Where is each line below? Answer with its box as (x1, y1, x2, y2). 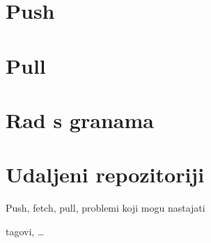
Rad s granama (6, 105, 154, 134)
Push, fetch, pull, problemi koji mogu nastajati (6, 201, 205, 215)
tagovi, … (6, 224, 45, 238)
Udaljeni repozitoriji (6, 160, 205, 189)
